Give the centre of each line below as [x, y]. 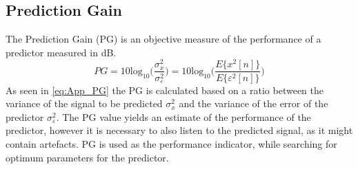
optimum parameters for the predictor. [87, 157]
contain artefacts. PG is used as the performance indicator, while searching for [171, 143]
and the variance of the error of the [253, 103]
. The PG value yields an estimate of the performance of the [183, 116]
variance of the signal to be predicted [84, 103]
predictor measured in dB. [61, 52]
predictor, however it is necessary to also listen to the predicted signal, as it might [179, 130]
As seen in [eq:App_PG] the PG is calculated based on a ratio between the [165, 90]
